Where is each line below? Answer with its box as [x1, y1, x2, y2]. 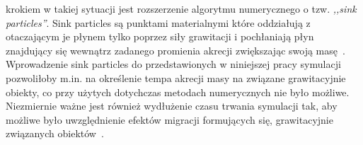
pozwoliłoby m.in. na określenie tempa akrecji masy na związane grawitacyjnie [6, 70, 346, 85]
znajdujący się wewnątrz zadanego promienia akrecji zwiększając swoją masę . [6, 42, 345, 57]
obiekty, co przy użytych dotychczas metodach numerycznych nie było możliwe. [6, 84, 350, 99]
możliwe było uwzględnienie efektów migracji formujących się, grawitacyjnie [6, 112, 333, 127]
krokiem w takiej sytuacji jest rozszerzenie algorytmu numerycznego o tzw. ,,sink [6, 1, 357, 16]
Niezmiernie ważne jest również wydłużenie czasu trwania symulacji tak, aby [6, 98, 338, 113]
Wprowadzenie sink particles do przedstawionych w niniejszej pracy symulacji [6, 57, 341, 71]
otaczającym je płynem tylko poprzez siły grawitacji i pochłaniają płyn [6, 29, 314, 44]
